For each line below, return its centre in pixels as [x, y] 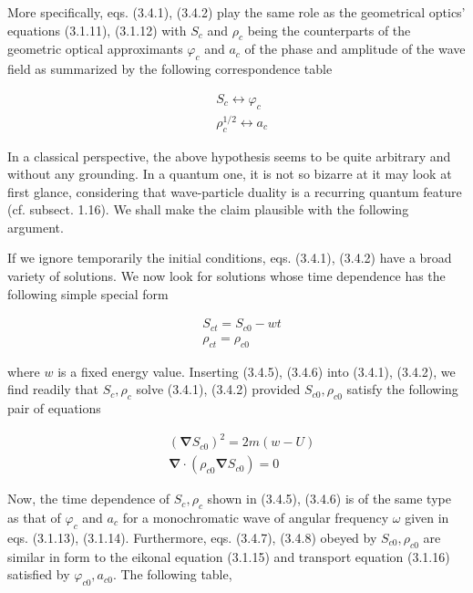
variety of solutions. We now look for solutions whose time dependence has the [226, 276]
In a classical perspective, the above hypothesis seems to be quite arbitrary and [229, 156]
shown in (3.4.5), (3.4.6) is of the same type [329, 499]
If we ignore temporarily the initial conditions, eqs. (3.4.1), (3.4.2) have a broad [230, 258]
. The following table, [172, 574]
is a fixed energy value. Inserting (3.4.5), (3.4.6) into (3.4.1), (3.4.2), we [257, 371]
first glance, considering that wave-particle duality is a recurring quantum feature [235, 191]
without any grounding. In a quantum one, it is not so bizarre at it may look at [230, 174]
